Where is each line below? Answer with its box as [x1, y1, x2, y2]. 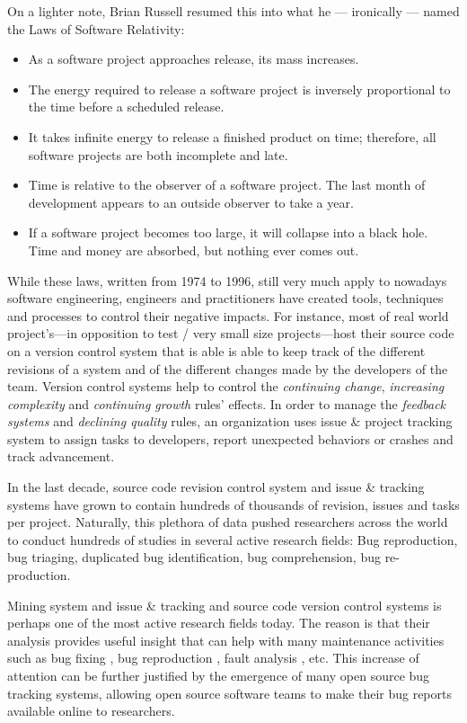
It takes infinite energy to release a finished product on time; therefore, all [28, 127, 436, 146]
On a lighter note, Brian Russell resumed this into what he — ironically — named [7, 2, 460, 20]
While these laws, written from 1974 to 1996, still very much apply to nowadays [7, 271, 447, 290]
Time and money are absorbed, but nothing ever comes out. [28, 240, 359, 259]
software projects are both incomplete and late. [28, 145, 288, 164]
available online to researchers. [7, 701, 175, 720]
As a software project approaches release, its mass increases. [28, 49, 359, 68]
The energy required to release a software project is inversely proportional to [28, 79, 451, 98]
